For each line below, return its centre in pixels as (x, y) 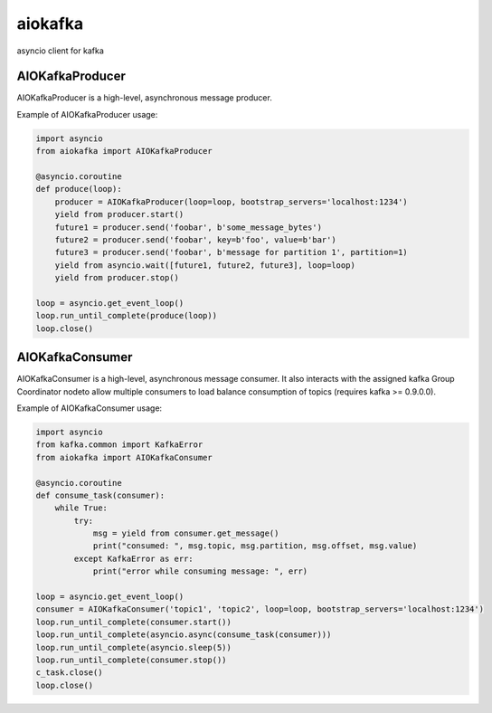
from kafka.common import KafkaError (119, 445)
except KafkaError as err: (133, 558)
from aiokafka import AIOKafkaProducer (124, 151)
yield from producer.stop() (117, 278)
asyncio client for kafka (60, 51)
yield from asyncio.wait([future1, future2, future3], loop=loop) (205, 265)
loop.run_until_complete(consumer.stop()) (131, 660)
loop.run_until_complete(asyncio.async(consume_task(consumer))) (184, 635)
